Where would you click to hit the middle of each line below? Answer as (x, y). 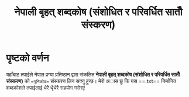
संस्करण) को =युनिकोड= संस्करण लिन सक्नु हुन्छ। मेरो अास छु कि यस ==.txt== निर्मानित (91, 81)
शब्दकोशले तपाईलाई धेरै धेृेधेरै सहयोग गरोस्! (46, 88)
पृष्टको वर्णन (28, 58)
